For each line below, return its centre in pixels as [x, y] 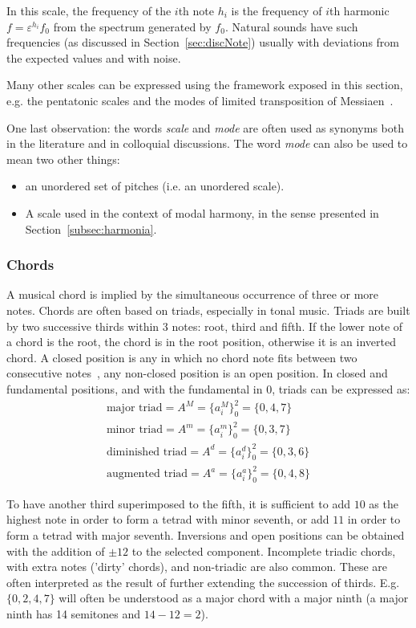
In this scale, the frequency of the [89, 10]
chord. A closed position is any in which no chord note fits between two [182, 357]
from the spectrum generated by [132, 26]
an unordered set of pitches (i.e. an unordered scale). [155, 186]
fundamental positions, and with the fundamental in [135, 388]
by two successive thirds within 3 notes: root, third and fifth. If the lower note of [205, 326]
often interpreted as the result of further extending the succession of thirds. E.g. [203, 582]
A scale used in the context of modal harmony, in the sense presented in [202, 212]
